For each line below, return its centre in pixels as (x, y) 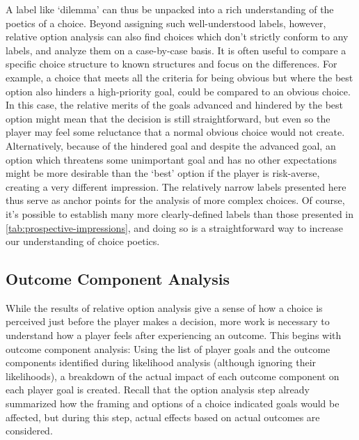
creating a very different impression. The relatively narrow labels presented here (176, 186)
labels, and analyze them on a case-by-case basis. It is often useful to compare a (176, 50)
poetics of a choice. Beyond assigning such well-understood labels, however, (166, 23)
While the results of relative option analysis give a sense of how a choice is (164, 307)
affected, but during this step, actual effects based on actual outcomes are (163, 417)
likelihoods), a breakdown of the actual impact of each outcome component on (173, 376)
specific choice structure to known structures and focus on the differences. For (171, 64)
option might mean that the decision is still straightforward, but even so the (168, 118)
